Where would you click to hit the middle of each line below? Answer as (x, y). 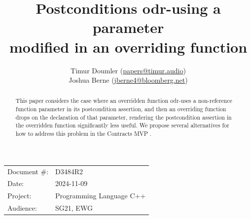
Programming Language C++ (101, 196)
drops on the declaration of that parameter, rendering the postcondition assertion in (124, 117)
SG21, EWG (74, 208)
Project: (19, 196)
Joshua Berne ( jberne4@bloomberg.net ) (128, 80)
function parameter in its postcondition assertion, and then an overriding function (121, 109)
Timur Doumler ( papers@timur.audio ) (128, 70)
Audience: (22, 208)
